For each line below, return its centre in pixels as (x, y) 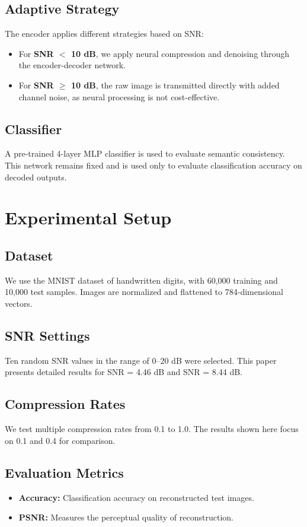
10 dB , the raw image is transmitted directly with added (175, 85)
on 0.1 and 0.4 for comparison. (60, 440)
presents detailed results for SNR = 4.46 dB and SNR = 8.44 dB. (124, 372)
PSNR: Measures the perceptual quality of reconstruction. (126, 517)
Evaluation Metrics (64, 472)
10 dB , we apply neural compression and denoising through (180, 53)
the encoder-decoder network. (72, 65)
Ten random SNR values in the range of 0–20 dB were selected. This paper (141, 360)
